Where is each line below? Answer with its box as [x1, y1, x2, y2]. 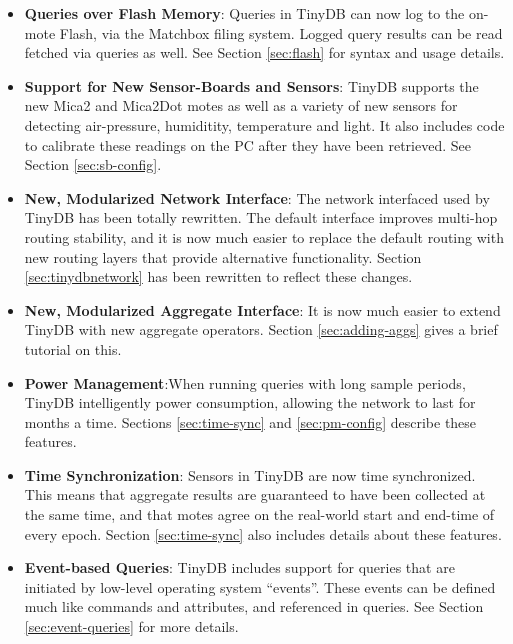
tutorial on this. [24, 338, 122, 359]
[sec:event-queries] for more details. [24, 616, 239, 637]
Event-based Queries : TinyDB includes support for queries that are [24, 557, 455, 578]
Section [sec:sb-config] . [24, 154, 162, 175]
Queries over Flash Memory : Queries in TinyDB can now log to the [24, 3, 465, 23]
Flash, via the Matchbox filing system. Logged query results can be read [59, 22, 503, 43]
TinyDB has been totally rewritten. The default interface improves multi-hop [24, 207, 498, 228]
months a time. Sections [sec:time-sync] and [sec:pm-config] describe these [24, 411, 477, 432]
